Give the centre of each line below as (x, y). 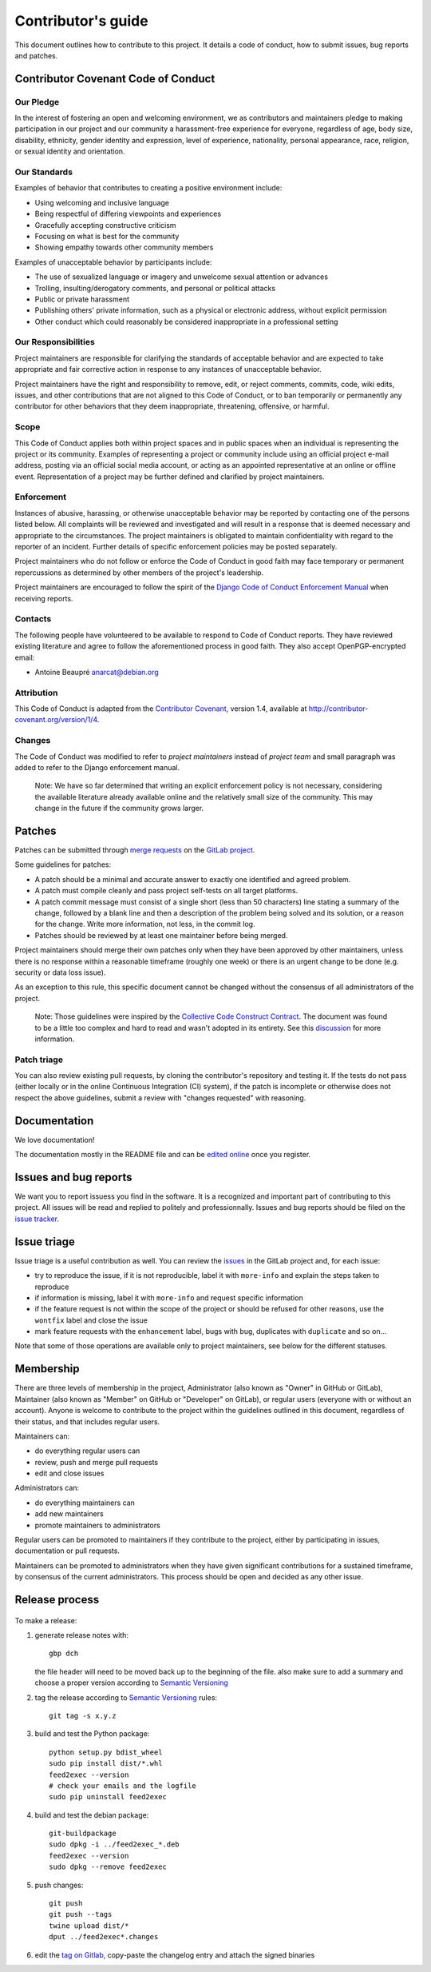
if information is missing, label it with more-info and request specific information (169, 1297)
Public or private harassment (82, 299)
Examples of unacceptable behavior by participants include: (113, 262)
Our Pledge (37, 102)
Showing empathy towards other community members (124, 247)
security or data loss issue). (60, 972)
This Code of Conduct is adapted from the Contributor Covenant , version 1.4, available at (161, 709)
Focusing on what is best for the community (107, 236)
